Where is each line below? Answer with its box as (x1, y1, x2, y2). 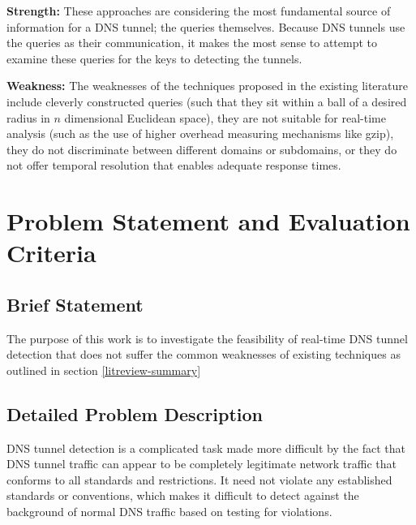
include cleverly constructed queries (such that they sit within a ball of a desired (6, 93, 407, 110)
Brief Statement (6, 291, 144, 316)
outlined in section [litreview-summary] (6, 361, 201, 378)
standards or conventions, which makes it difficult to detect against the (6, 487, 359, 504)
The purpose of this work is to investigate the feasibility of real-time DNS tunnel (6, 329, 408, 346)
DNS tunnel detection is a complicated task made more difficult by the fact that (6, 439, 405, 456)
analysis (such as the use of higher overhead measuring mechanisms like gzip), (6, 125, 394, 142)
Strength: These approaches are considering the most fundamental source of (6, 2, 391, 19)
